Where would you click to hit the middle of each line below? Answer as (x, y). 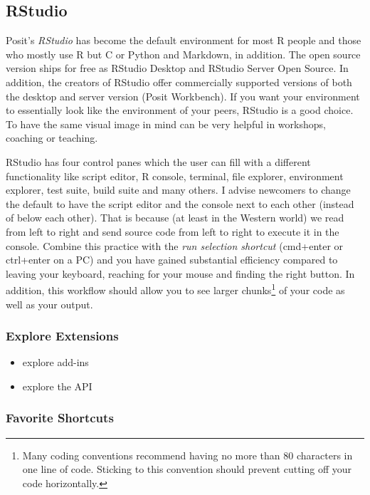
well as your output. (49, 304)
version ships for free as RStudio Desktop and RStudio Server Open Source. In (177, 68)
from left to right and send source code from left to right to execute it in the (173, 231)
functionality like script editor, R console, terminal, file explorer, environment (175, 176)
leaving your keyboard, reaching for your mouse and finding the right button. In (180, 273)
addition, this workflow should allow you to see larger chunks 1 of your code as (175, 289)
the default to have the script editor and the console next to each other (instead (180, 203)
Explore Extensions (62, 336)
